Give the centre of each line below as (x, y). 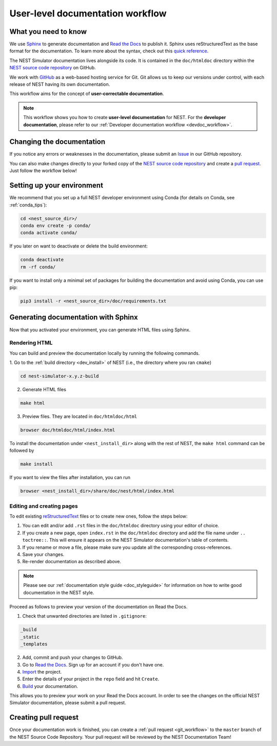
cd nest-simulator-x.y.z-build (60, 376)
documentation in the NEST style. (59, 592)
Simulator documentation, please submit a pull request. (68, 703)
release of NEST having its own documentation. (60, 84)
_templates (34, 644)
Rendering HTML (31, 343)
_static (30, 637)
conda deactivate (42, 260)
